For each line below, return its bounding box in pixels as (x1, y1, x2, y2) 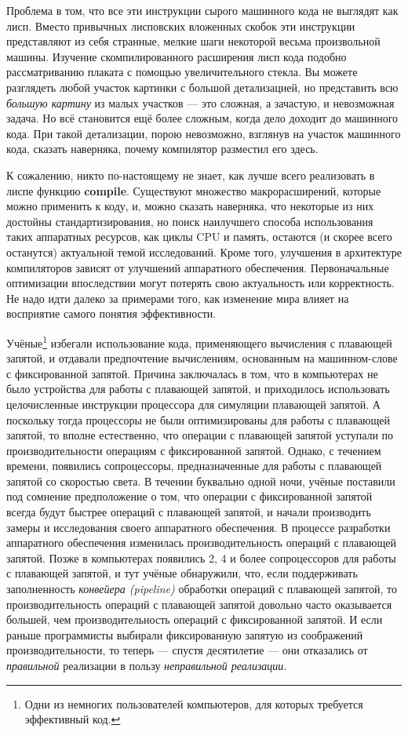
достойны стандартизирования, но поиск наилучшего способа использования (6, 213, 373, 229)
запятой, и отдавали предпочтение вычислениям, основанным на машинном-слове (6, 350, 398, 366)
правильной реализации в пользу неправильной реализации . (6, 657, 287, 673)
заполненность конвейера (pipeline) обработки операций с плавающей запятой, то (6, 581, 398, 597)
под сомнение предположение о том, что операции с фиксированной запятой (6, 488, 373, 504)
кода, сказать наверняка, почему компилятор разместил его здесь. (6, 140, 319, 157)
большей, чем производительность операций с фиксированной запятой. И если (6, 611, 383, 628)
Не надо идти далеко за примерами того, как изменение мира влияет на (6, 290, 349, 306)
